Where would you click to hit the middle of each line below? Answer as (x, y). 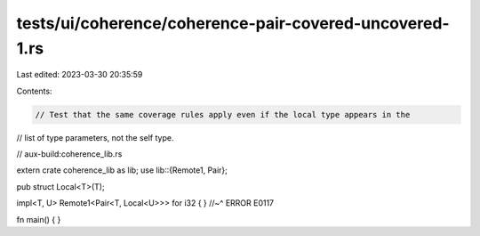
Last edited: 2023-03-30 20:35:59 (80, 75)
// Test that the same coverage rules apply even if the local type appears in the (223, 114)
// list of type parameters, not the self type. (95, 137)
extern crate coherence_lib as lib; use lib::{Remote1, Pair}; (122, 170)
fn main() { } (39, 219)
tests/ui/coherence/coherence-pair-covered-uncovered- (233, 23)
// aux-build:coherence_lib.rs (69, 154)
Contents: (34, 91)
